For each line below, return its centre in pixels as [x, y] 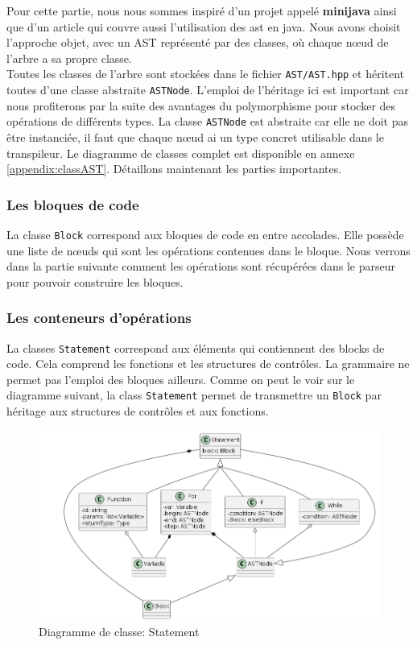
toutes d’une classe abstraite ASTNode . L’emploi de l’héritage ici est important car [208, 90]
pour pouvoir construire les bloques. [95, 281]
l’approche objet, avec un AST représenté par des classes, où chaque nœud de [198, 42]
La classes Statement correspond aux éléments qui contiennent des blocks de [196, 347]
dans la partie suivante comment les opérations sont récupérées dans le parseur [201, 266]
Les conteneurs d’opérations [99, 318]
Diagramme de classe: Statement [119, 632]
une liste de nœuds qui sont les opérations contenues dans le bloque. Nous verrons [208, 250]
